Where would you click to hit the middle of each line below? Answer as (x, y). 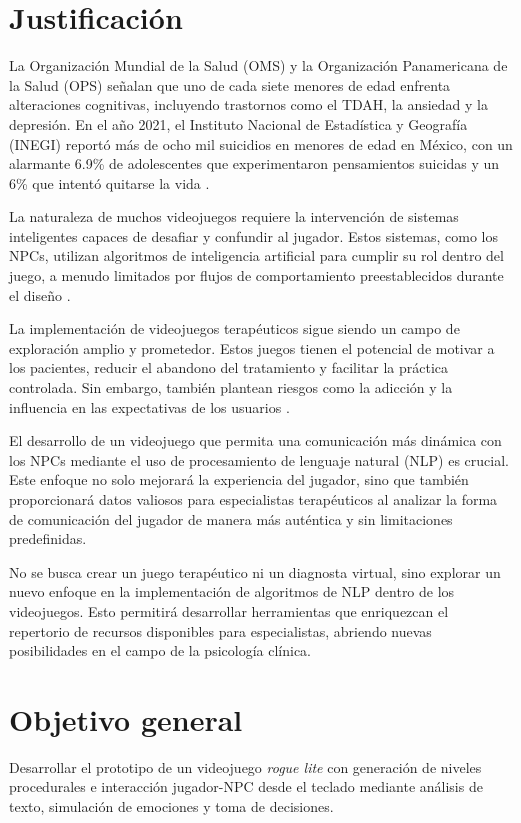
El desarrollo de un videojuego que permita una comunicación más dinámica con (255, 440)
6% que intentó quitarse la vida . (109, 182)
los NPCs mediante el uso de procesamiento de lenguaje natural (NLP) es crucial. (259, 459)
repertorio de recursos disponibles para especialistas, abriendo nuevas (220, 630)
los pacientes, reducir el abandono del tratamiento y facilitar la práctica (229, 367)
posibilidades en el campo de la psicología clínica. (160, 650)
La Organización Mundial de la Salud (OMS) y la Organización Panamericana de (258, 65)
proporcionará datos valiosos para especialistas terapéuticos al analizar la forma (253, 499)
